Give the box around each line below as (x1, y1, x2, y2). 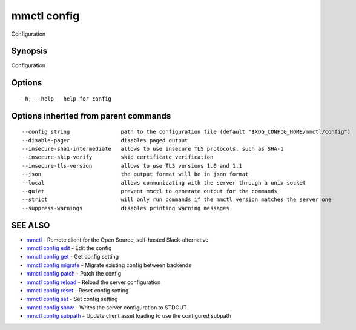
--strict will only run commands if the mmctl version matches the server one (22, 196, 332, 203)
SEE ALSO (11, 220, 50, 230)
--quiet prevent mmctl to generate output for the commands (22, 188, 278, 194)
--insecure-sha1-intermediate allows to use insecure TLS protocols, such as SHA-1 (22, 145, 284, 153)
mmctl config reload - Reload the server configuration (26, 279, 161, 286)
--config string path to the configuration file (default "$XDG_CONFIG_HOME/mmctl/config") (22, 128, 351, 136)
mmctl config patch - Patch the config (26, 270, 122, 277)
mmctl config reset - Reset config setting (26, 287, 129, 294)
